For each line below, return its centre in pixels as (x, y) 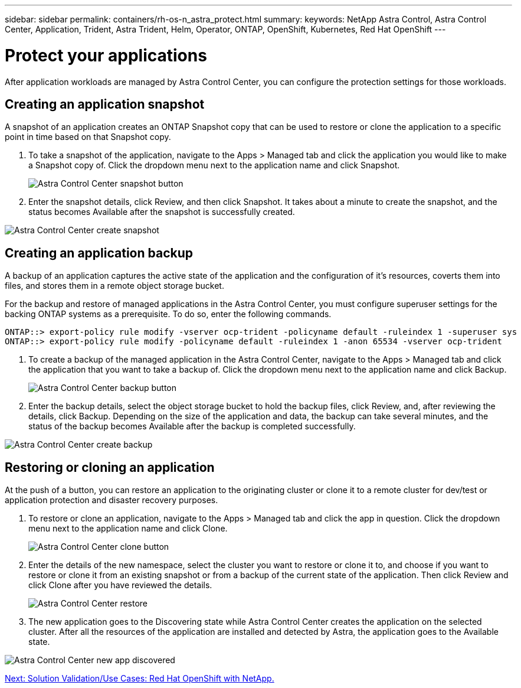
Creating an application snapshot (105, 104)
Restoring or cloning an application (110, 467)
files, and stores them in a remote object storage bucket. (114, 286)
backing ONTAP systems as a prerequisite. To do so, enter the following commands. (168, 314)
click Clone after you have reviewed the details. (120, 585)
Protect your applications (106, 55)
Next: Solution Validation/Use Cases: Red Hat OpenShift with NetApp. (140, 679)
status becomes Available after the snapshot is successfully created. (162, 212)
